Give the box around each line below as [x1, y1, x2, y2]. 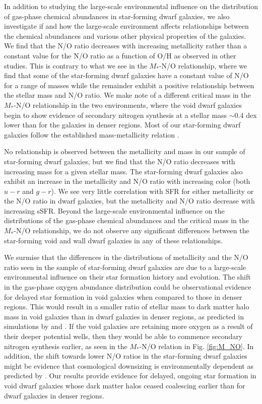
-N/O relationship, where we [159, 60, 247, 71]
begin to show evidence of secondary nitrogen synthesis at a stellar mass [4, 109, 227, 120]
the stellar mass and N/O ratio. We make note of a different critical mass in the [4, 90, 251, 100]
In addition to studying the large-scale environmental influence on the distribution [4, 1, 258, 11]
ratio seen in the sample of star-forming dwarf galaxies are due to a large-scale [4, 261, 246, 272]
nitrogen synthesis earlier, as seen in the [4, 341, 127, 351]
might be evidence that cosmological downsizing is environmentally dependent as [4, 360, 253, 371]
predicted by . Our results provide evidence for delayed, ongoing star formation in [4, 370, 256, 381]
